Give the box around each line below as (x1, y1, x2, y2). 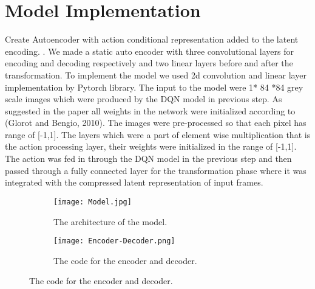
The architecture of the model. (53, 215, 168, 228)
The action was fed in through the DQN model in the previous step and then (5, 152, 292, 165)
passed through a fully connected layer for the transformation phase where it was (5, 164, 307, 176)
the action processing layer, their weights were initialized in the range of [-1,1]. (5, 140, 297, 153)
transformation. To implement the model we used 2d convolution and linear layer (5, 68, 307, 81)
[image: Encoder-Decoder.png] (53, 237, 175, 246)
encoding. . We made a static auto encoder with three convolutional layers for (5, 44, 294, 57)
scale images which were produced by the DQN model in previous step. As (5, 92, 282, 105)
